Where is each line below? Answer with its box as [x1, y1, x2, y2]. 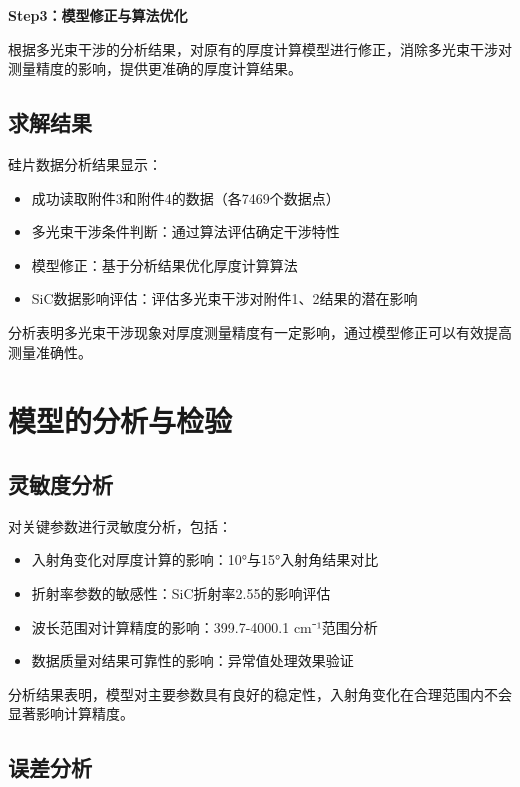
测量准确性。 [8, 341, 92, 362]
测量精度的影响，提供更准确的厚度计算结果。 [8, 58, 302, 79]
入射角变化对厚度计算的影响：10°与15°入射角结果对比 [31, 549, 379, 570]
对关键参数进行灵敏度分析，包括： [8, 515, 232, 536]
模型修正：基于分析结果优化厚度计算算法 [31, 254, 298, 275]
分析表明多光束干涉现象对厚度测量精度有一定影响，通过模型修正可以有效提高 [8, 321, 512, 342]
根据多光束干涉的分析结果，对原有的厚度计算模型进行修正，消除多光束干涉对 [8, 38, 512, 59]
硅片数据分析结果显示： [8, 153, 162, 174]
